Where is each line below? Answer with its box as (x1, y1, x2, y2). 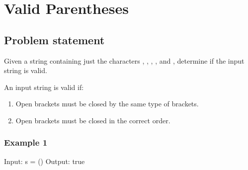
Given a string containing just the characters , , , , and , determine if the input (4, 55, 245, 66)
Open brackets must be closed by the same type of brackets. (15, 98, 199, 109)
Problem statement (4, 32, 105, 47)
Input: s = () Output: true (4, 156, 85, 166)
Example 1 (4, 136, 48, 149)
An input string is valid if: (4, 82, 84, 92)
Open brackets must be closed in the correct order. (15, 115, 170, 125)
